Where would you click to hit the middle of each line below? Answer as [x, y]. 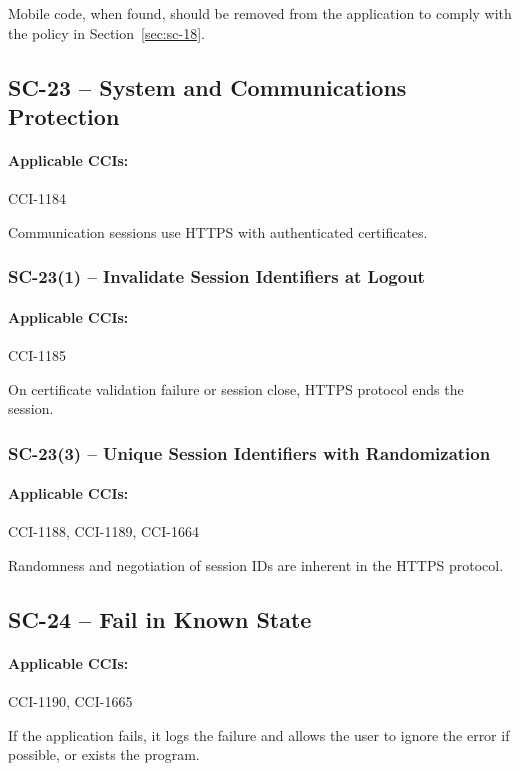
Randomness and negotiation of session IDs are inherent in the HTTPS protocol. [256, 565]
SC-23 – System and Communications [207, 86]
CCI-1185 [37, 354]
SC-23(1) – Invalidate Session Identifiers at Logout [216, 276]
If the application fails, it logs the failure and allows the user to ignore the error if [259, 734]
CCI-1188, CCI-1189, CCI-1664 [103, 531]
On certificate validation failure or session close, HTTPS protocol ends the [236, 388]
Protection [64, 115]
